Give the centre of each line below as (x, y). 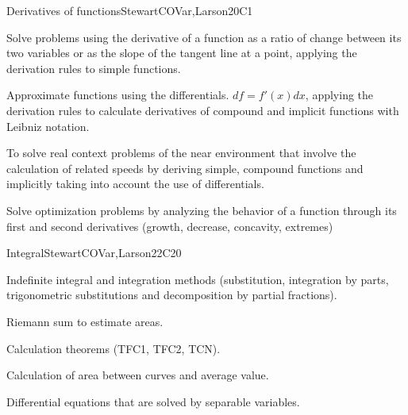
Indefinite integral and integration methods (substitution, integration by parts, (198, 279)
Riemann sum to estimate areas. (85, 321)
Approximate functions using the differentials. (118, 95)
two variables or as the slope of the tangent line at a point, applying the (182, 53)
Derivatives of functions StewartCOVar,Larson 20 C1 (130, 10)
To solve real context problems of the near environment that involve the (181, 153)
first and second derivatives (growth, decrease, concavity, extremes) (170, 226)
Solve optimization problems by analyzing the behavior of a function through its (202, 210)
